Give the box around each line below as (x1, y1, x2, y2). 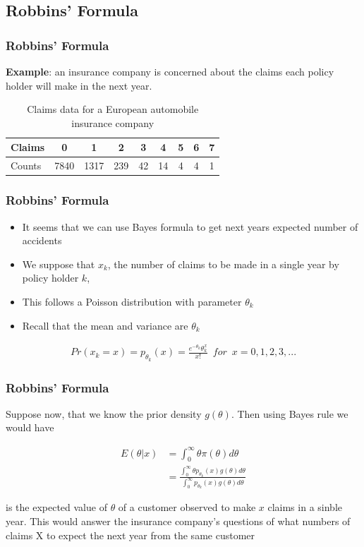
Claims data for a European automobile (27, 102, 199, 116)
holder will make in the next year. (6, 78, 152, 92)
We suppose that (22, 256, 95, 271)
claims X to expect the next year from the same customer (6, 527, 255, 542)
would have (6, 420, 54, 435)
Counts (11, 158, 42, 173)
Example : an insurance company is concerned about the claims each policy (6, 64, 334, 78)
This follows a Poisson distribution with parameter (22, 294, 242, 308)
